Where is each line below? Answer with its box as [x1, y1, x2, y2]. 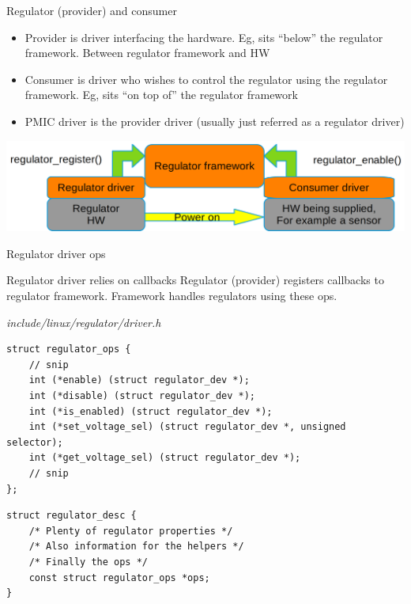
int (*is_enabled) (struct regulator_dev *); [28, 405, 273, 417]
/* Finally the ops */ [28, 556, 148, 568]
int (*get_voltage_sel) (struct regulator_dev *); [28, 452, 301, 464]
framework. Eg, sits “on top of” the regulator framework [25, 86, 298, 103]
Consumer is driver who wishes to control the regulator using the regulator [25, 70, 388, 87]
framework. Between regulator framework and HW [25, 44, 270, 61]
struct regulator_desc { [6, 510, 137, 522]
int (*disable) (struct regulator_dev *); [28, 389, 255, 401]
